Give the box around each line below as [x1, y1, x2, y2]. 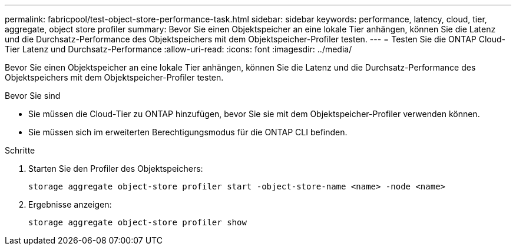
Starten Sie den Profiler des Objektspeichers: [28, 164, 203, 174]
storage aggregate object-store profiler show [28, 218, 247, 227]
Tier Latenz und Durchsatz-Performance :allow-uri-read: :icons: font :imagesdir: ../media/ [5, 44, 352, 54]
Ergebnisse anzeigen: [28, 199, 112, 209]
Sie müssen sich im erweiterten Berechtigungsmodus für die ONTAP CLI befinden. [28, 127, 348, 137]
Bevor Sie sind [5, 91, 61, 101]
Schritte [5, 145, 35, 155]
